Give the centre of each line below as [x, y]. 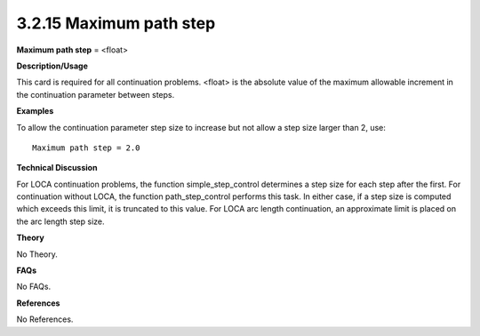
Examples [35, 111]
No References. [45, 319]
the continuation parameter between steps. [96, 94]
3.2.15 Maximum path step [116, 23]
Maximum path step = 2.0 [86, 148]
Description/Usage [52, 66]
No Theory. [37, 254]
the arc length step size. [61, 221]
